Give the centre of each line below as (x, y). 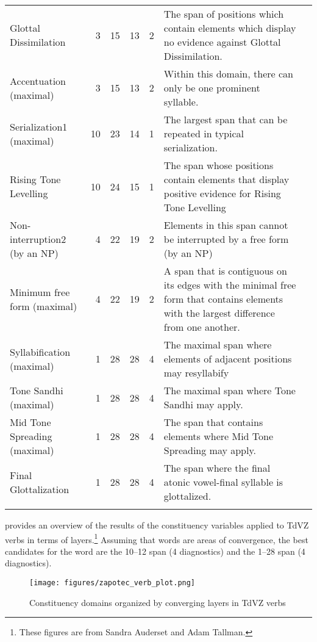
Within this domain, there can (228, 74)
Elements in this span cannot (226, 225)
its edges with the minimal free (230, 285)
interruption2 (38, 239)
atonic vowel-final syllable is (223, 482)
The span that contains (213, 422)
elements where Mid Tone (219, 436)
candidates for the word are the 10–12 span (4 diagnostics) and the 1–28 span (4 (155, 551)
